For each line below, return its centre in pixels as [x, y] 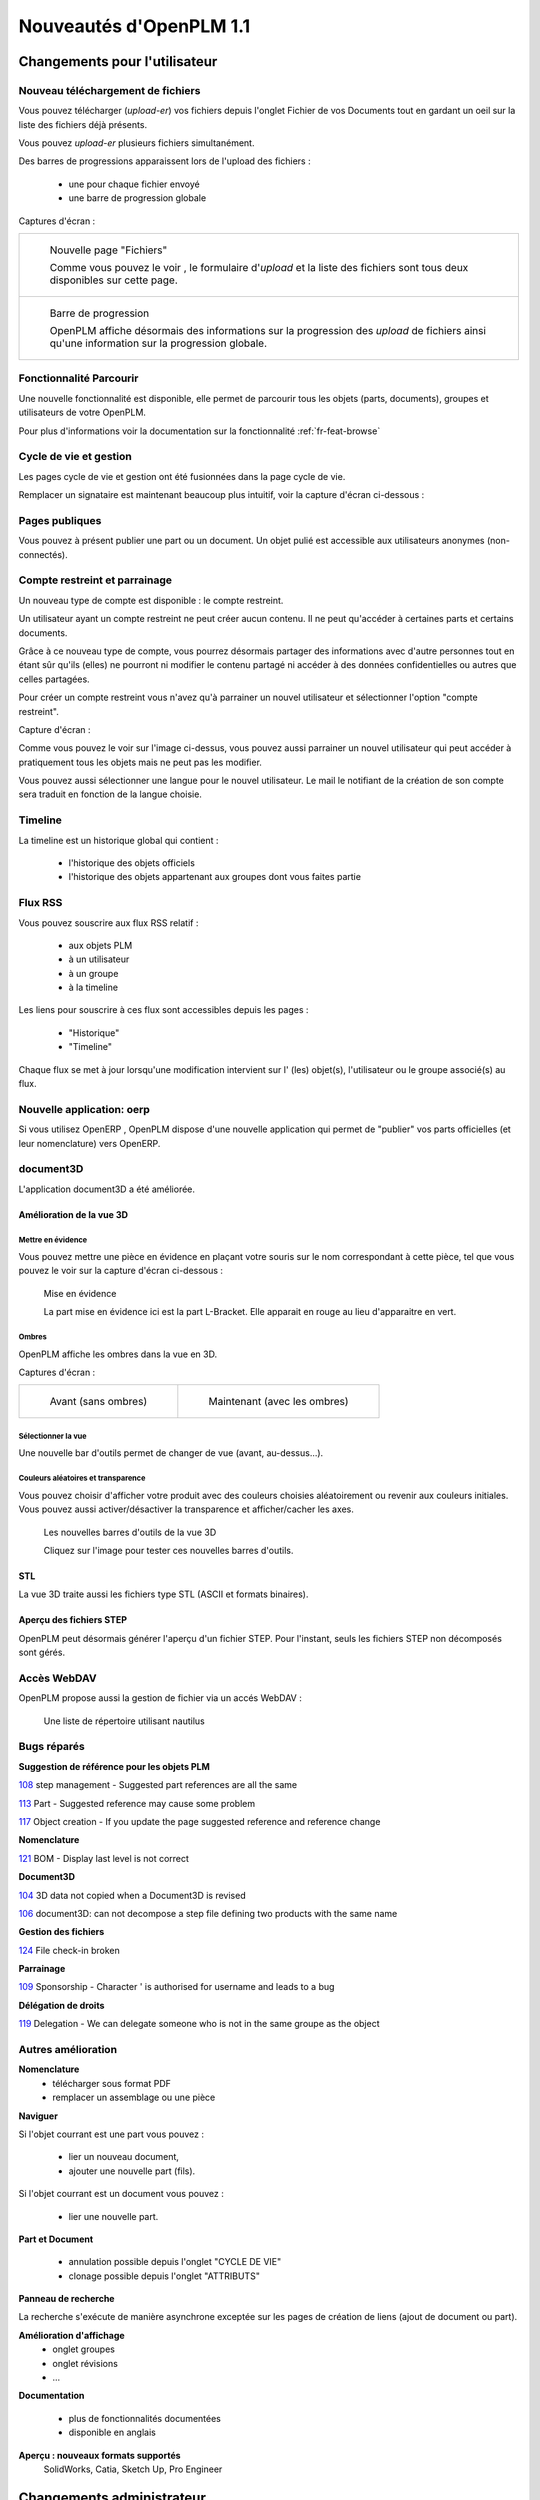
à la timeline [93, 987]
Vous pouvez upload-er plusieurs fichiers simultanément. [136, 143]
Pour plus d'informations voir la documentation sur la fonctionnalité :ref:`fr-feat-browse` [199, 431]
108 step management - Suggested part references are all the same [158, 1785]
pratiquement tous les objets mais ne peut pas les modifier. [140, 762]
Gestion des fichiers [61, 1932]
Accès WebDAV [57, 1678]
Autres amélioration [68, 2050]
